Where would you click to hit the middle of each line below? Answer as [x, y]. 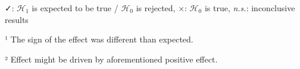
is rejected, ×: [161, 8]
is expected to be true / [75, 8]
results [17, 19]
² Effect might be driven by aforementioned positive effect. [111, 59]
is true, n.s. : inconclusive [250, 8]
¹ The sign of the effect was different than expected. [99, 39]
